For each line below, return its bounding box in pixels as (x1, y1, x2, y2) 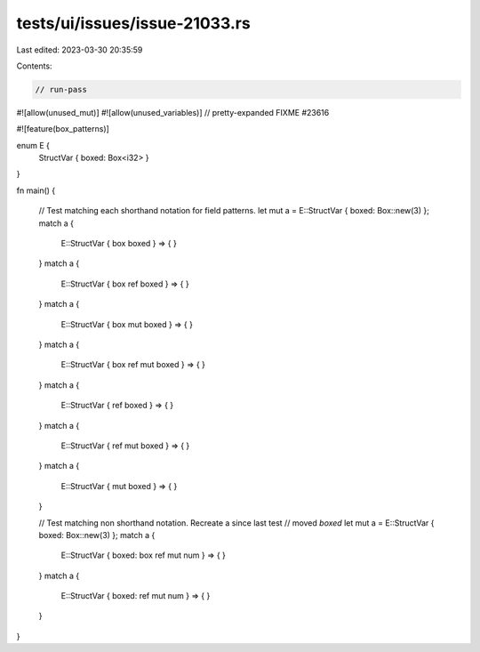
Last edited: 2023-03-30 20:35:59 (16, 44, 143, 55)
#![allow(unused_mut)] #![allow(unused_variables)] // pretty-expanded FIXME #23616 (16, 107, 330, 117)
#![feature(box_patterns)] (16, 124, 110, 134)
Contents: (16, 60, 52, 71)
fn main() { (16, 185, 56, 196)
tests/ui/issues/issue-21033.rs (16, 13, 251, 33)
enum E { (16, 140, 51, 150)
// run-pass (35, 85, 88, 94)
